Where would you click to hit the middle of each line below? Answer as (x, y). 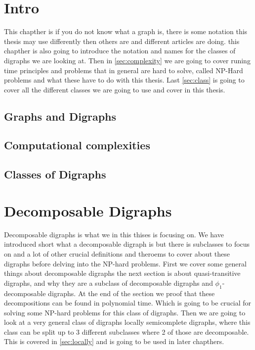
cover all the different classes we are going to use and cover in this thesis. (115, 89)
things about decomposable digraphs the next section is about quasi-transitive (122, 273)
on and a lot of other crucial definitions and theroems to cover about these (117, 253)
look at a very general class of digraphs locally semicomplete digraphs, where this (127, 322)
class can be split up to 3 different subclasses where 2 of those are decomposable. (127, 331)
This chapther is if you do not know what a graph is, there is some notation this (126, 31)
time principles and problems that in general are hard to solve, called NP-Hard (124, 70)
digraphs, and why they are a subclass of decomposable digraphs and (108, 283)
